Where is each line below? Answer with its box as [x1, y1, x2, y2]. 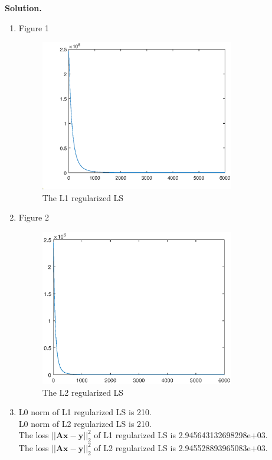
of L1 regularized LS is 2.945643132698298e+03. [94, 429, 268, 441]
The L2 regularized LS [42, 386, 124, 398]
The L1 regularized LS [42, 191, 124, 203]
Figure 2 [18, 211, 49, 224]
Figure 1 [18, 21, 49, 34]
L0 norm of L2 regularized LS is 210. [18, 417, 152, 429]
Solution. [5, 2, 42, 14]
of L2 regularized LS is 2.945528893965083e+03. [94, 442, 268, 454]
